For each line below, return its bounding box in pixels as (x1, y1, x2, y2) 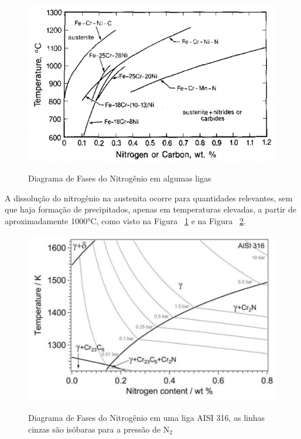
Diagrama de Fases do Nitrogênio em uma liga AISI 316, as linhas (28, 411, 265, 423)
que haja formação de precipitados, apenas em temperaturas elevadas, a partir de (5, 203, 296, 215)
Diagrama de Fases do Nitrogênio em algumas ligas (28, 172, 211, 184)
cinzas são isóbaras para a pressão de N (28, 423, 170, 435)
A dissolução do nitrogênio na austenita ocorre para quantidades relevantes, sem (5, 191, 293, 204)
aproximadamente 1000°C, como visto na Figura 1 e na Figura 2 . (5, 214, 246, 227)
